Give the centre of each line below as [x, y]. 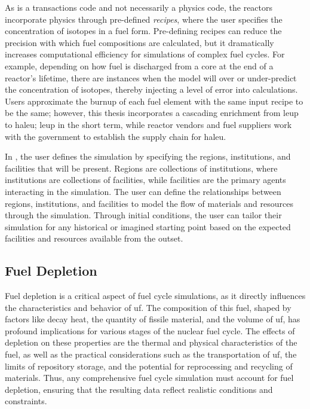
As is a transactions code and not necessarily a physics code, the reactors [139, 7]
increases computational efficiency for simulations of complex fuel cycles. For [145, 54]
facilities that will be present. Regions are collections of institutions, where [141, 168]
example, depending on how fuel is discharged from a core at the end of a [139, 65]
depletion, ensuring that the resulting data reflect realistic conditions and [139, 389]
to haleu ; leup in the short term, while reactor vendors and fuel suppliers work [148, 124]
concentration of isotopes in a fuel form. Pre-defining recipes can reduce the [143, 31]
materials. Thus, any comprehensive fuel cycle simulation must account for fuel [149, 378]
